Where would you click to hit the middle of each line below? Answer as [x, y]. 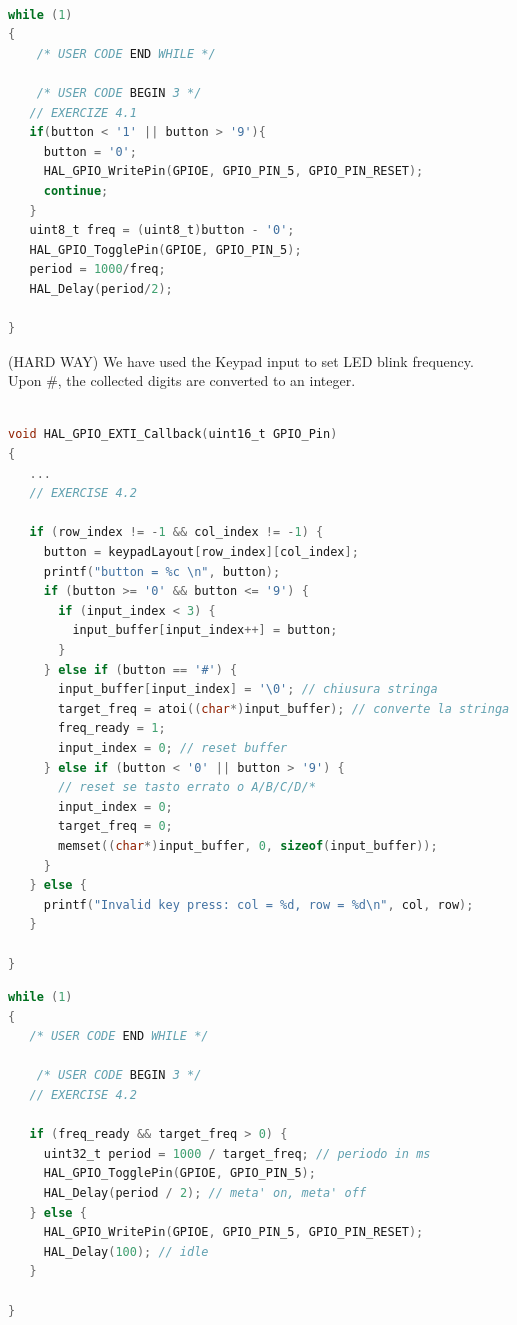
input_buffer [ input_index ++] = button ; [205, 630]
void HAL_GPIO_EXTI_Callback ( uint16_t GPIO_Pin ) [173, 434]
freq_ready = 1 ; [112, 728]
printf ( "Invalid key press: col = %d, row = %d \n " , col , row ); [258, 904]
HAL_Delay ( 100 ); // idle [126, 1251]
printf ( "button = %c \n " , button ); [162, 571]
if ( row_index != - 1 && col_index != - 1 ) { [176, 532]
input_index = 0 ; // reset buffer [173, 747]
